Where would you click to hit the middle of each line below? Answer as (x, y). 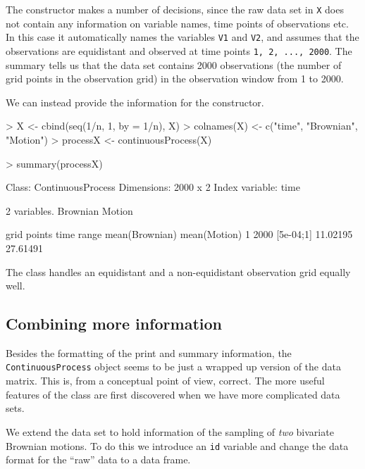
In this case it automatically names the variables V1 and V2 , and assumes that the (182, 37)
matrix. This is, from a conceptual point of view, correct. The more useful (165, 381)
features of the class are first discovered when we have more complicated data (173, 394)
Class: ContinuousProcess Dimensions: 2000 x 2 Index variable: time (153, 187)
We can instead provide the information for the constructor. (135, 102)
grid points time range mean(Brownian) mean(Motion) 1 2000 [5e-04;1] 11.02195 (179, 234)
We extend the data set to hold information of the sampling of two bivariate (170, 431)
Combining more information (114, 324)
